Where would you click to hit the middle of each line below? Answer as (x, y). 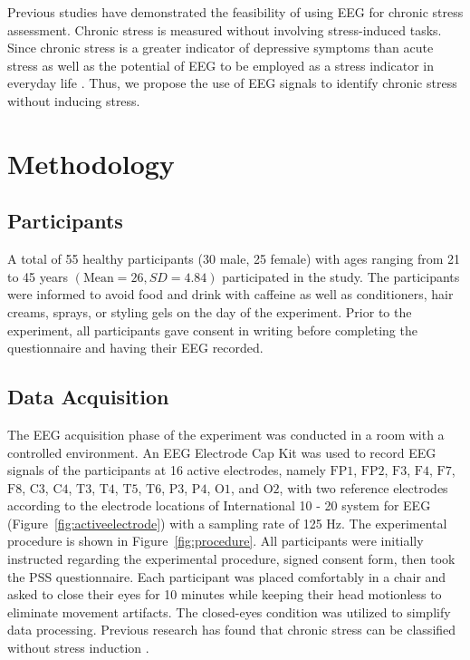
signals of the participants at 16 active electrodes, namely (167, 470)
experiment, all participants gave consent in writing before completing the (212, 330)
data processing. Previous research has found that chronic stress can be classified (232, 630)
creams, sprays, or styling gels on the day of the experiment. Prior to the (210, 311)
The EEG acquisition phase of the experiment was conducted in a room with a (226, 434)
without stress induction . (78, 648)
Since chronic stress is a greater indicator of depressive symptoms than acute (221, 48)
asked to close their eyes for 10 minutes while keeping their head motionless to (225, 594)
